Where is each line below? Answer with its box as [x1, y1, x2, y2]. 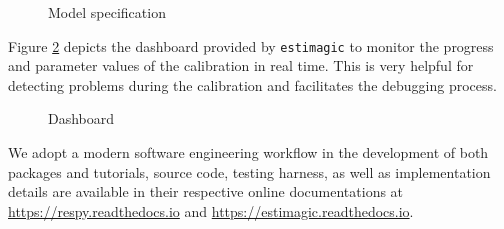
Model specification [48, 2, 166, 22]
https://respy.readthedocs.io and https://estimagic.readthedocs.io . [8, 200, 414, 221]
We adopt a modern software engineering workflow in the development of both [8, 142, 489, 163]
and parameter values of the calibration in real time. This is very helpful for [8, 55, 474, 76]
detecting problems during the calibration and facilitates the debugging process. [8, 74, 497, 95]
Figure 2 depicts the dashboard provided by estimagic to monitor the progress [8, 35, 494, 56]
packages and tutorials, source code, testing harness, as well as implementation [8, 161, 491, 182]
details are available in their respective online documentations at [8, 181, 404, 202]
